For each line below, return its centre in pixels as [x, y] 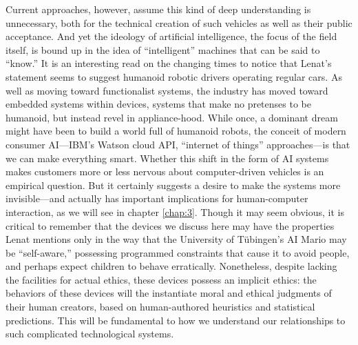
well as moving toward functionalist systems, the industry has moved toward [167, 90]
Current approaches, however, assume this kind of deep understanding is [158, 9]
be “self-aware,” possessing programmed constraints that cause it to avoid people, [178, 252]
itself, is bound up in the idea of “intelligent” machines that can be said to [163, 49]
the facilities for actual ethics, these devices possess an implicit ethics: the [161, 279]
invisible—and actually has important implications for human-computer [157, 198]
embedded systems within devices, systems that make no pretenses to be [158, 104]
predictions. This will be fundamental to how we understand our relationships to [176, 320]
